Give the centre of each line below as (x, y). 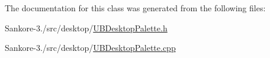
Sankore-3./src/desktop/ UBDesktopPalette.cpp (90, 48)
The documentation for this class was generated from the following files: (135, 8)
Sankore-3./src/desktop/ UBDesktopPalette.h (86, 28)
